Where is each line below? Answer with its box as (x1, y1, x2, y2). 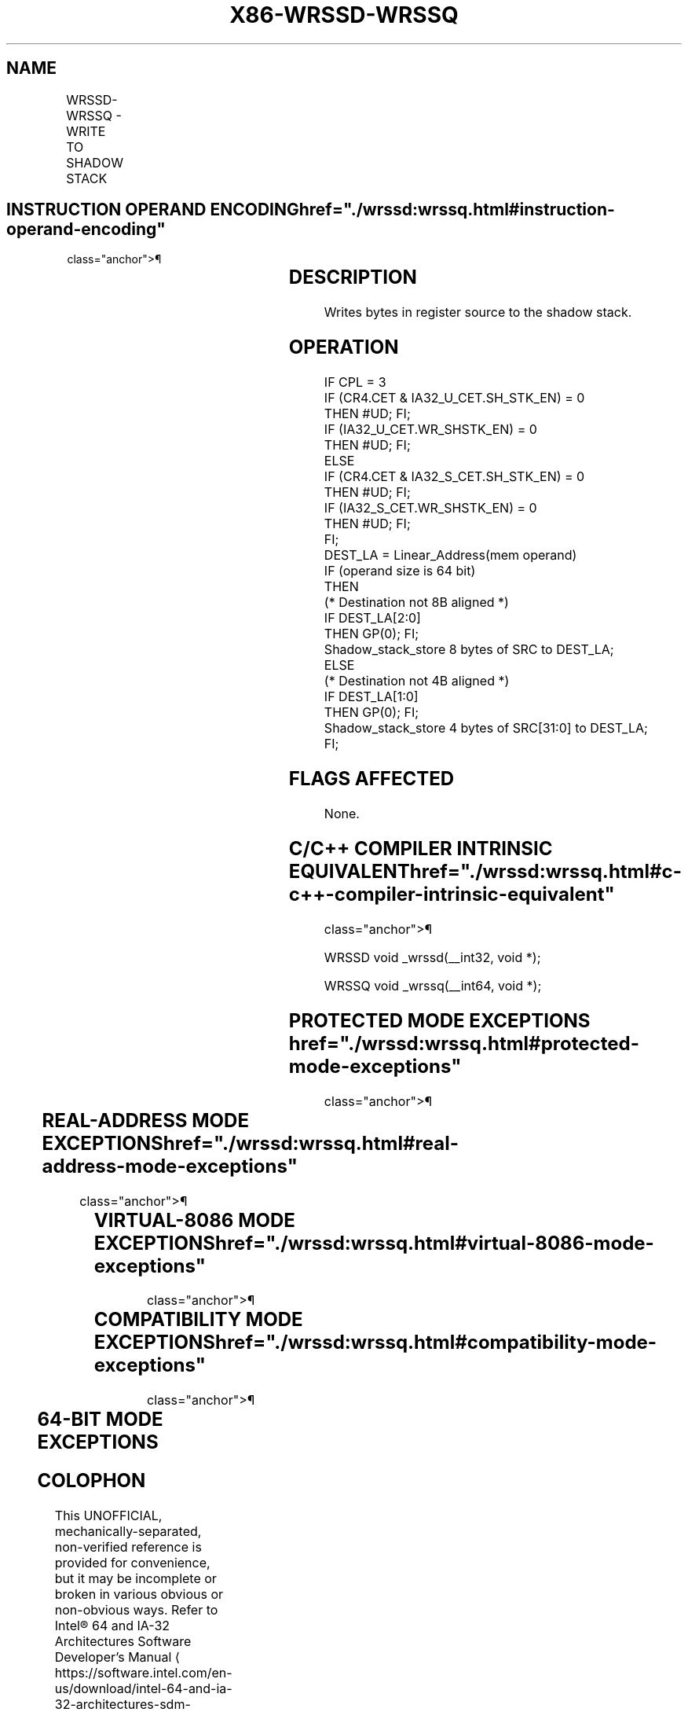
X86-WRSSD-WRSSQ (229, 2, 459, 28)
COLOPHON (37, 1469, 146, 1493)
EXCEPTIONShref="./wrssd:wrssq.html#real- (42, 1131, 459, 1155)
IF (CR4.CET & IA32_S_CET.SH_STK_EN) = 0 (324, 468, 585, 485)
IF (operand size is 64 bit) (324, 563, 476, 579)
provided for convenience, (54, 1555, 210, 1571)
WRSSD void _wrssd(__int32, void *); (324, 949, 541, 965)
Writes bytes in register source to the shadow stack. (324, 304, 632, 321)
